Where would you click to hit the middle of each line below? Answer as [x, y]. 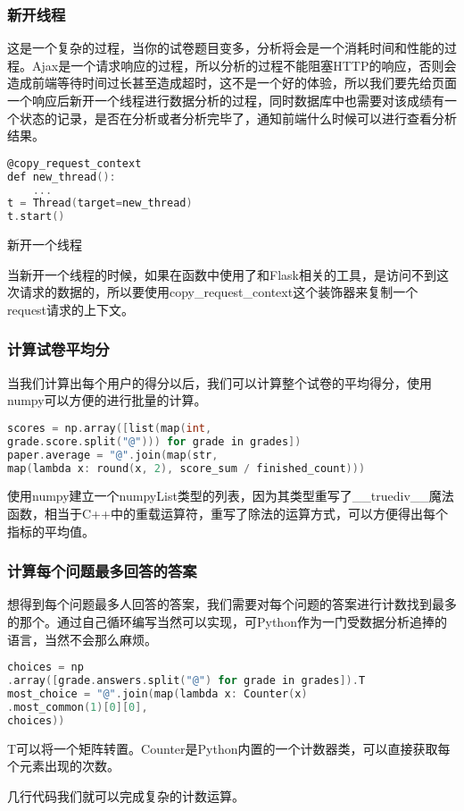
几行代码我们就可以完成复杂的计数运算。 [126, 795]
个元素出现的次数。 [63, 766]
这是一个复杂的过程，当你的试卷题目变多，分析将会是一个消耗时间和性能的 [226, 48]
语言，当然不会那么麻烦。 [82, 639]
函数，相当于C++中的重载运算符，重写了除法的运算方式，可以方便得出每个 [228, 514]
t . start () [36, 217]
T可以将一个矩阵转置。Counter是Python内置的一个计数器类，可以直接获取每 [229, 748]
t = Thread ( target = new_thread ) [100, 203]
